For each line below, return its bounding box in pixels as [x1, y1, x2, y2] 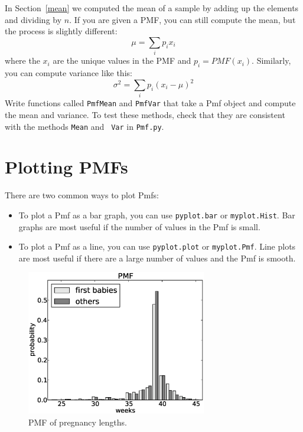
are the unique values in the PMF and [53, 54, 191, 67]
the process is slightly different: [5, 25, 118, 37]
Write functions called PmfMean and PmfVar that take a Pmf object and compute [5, 97, 296, 109]
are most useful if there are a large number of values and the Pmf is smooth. [18, 251, 296, 264]
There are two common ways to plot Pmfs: [5, 189, 159, 201]
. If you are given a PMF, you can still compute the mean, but [69, 13, 296, 25]
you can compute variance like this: [5, 66, 132, 78]
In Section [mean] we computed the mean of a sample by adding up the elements [5, 2, 299, 14]
